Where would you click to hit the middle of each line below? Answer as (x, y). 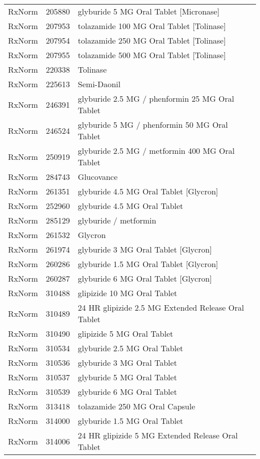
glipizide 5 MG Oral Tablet (125, 333)
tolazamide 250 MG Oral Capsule (136, 406)
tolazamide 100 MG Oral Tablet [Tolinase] (152, 26)
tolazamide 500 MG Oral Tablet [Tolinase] (152, 55)
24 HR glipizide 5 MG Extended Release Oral (158, 435)
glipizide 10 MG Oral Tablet (127, 293)
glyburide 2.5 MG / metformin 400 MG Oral (156, 151)
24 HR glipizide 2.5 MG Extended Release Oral (161, 307)
